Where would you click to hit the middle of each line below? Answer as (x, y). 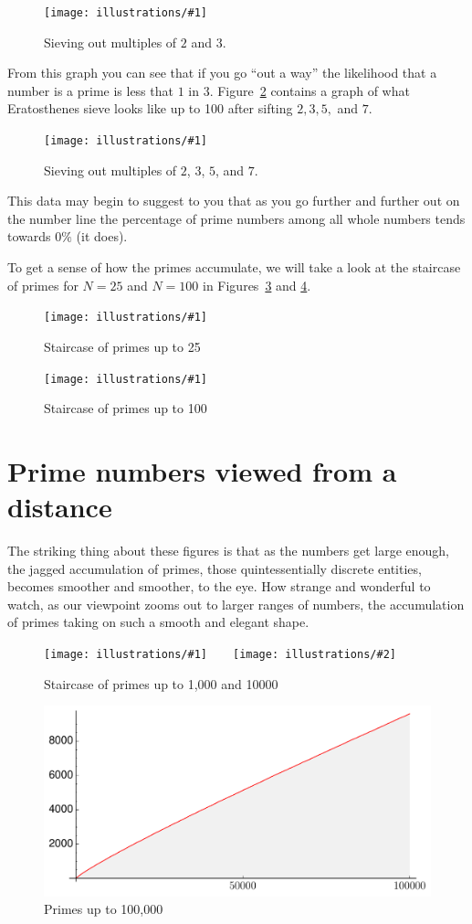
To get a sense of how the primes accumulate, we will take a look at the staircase (234, 267)
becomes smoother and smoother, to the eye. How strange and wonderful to (219, 586)
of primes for (43, 285)
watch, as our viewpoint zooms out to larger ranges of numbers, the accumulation (236, 604)
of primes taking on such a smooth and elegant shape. (158, 622)
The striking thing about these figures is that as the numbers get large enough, (229, 551)
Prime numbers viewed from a (202, 470)
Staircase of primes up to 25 (122, 346)
